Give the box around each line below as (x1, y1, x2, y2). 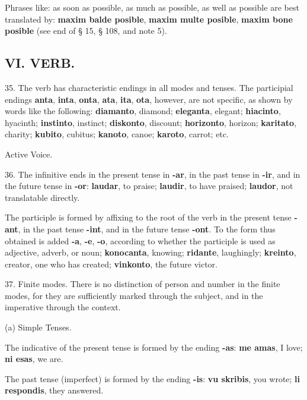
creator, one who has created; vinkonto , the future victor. (5, 257, 218, 270)
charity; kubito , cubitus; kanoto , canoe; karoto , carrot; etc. (5, 128, 229, 140)
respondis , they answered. (5, 384, 104, 396)
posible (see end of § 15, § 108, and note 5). (5, 24, 167, 37)
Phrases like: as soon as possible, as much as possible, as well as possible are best (5, 1, 299, 13)
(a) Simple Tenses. (5, 321, 72, 333)
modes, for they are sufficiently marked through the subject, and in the (5, 289, 263, 301)
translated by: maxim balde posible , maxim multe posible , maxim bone (5, 12, 293, 25)
